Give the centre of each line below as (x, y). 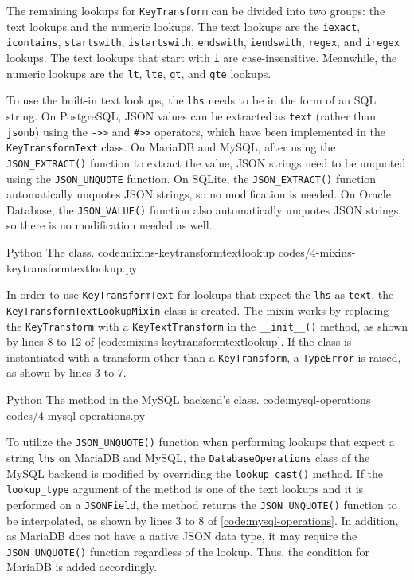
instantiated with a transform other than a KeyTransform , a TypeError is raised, (204, 357)
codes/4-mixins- (317, 252)
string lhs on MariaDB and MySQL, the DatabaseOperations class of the (188, 457)
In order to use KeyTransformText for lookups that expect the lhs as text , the (200, 294)
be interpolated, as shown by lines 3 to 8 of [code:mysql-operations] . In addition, (203, 520)
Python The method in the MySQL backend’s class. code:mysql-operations (189, 400)
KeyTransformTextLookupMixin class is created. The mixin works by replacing (198, 310)
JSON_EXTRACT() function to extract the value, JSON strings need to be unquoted (206, 162)
